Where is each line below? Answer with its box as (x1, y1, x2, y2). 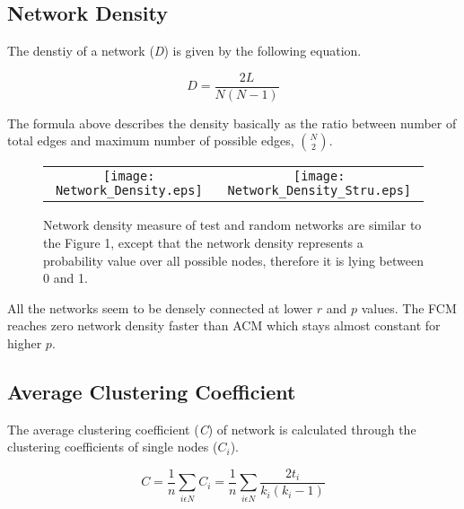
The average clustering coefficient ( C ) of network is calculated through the (7, 419, 416, 438)
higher (7, 334, 42, 353)
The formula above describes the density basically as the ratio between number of (7, 113, 457, 132)
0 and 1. (43, 268, 88, 287)
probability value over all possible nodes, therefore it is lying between (43, 250, 424, 269)
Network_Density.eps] (55, 183, 203, 198)
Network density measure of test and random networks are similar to (43, 215, 422, 234)
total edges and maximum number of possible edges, (7, 131, 294, 150)
